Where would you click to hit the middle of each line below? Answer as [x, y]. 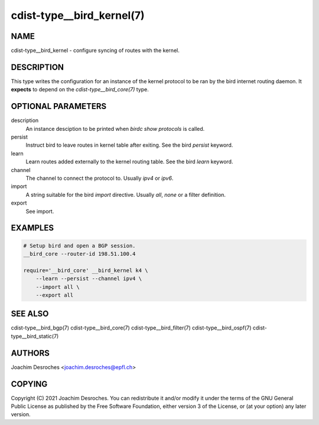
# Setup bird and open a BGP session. [79, 246]
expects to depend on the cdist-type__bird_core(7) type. [80, 90]
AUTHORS [30, 353]
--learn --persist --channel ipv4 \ [89, 279]
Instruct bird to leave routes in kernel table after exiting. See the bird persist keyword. [129, 145]
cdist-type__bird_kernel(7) [78, 15]
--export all [55, 295]
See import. [40, 211]
